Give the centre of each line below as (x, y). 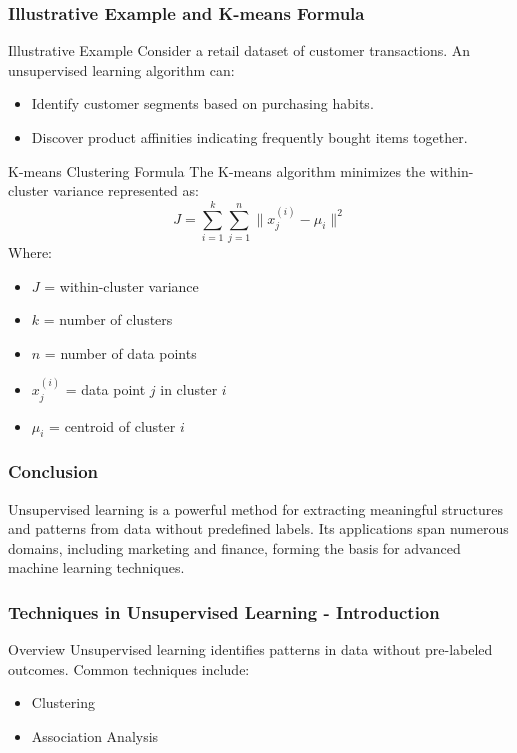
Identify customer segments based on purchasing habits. (202, 103)
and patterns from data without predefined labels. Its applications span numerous (258, 528)
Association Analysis (95, 735)
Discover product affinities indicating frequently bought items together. (249, 137)
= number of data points (120, 352)
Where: (30, 251)
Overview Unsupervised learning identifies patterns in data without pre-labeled (250, 649)
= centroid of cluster (112, 425)
